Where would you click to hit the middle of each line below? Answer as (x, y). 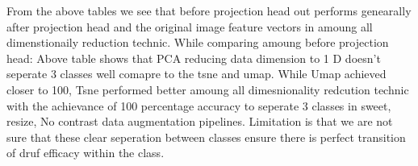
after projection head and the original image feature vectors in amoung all (190, 26)
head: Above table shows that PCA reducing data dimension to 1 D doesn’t (194, 58)
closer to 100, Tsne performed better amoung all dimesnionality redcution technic (208, 89)
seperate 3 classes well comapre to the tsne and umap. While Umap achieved (196, 74)
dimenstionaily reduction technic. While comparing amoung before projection (198, 42)
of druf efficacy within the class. (86, 153)
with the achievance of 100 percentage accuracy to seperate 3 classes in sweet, (199, 105)
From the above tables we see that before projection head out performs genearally (209, 10)
